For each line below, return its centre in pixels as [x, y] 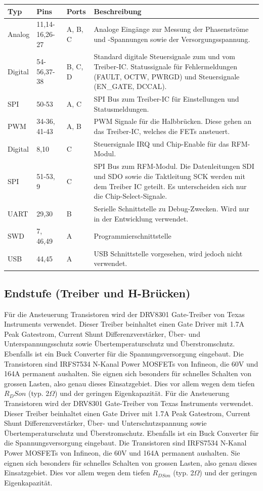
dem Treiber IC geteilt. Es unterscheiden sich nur [170, 186]
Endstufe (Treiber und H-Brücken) [97, 293]
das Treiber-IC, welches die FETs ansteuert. [162, 131]
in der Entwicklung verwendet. [141, 218]
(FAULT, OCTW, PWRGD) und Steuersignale [167, 76]
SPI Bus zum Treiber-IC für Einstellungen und [166, 99]
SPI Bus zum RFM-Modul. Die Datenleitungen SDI [174, 166]
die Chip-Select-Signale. [130, 196]
